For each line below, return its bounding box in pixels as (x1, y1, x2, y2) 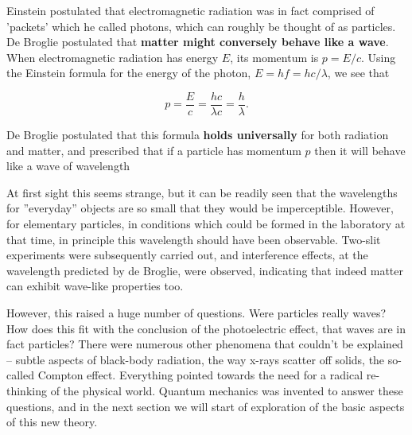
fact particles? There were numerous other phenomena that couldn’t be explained (6, 336, 403, 352)
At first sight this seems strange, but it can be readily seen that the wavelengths (6, 184, 398, 200)
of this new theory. (6, 414, 98, 430)
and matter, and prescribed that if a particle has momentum (6, 142, 301, 158)
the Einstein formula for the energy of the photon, (6, 64, 251, 81)
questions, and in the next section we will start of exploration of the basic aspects (6, 398, 405, 414)
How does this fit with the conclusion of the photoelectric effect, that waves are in (6, 320, 406, 336)
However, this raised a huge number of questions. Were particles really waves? (6, 304, 387, 320)
